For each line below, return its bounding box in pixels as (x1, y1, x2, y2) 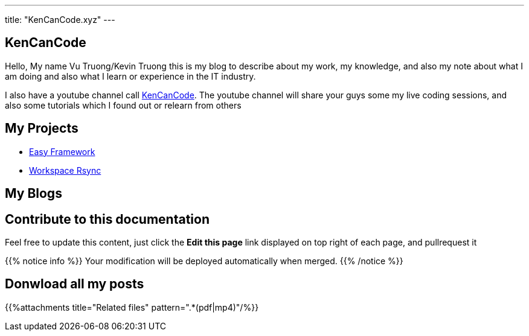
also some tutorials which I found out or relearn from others (5, 100, 242, 110)
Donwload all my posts (5, 276, 144, 292)
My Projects (5, 121, 79, 136)
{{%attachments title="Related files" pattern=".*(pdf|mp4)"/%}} (5, 302, 259, 312)
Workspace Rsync (29, 165, 101, 176)
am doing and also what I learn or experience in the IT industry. (5, 71, 256, 81)
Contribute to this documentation (5, 211, 210, 227)
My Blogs (5, 186, 62, 201)
